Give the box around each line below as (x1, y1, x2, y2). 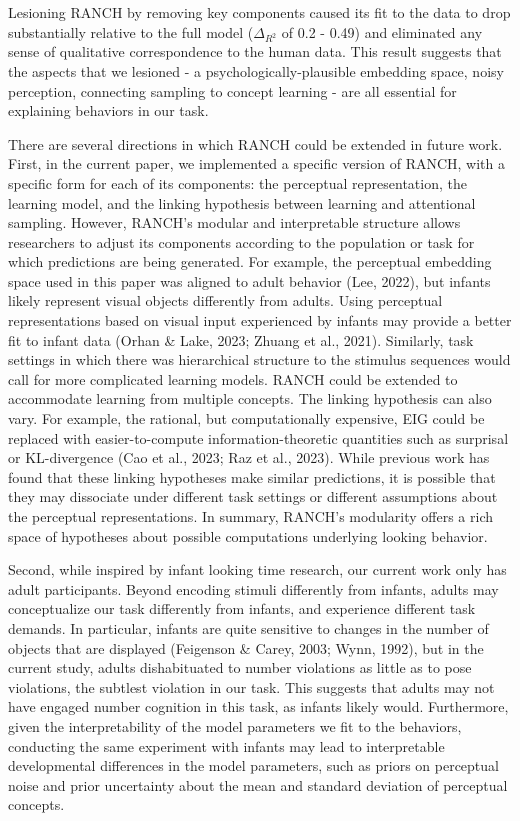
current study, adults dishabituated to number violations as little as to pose (8, 657, 472, 678)
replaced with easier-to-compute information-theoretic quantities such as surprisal (8, 427, 509, 448)
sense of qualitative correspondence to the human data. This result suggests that (8, 41, 502, 62)
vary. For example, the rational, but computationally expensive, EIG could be (8, 408, 485, 429)
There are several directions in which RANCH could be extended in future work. (8, 133, 503, 154)
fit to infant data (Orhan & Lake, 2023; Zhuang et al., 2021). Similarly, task (8, 329, 474, 350)
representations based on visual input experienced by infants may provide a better (8, 310, 512, 331)
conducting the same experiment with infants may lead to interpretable (8, 735, 445, 756)
